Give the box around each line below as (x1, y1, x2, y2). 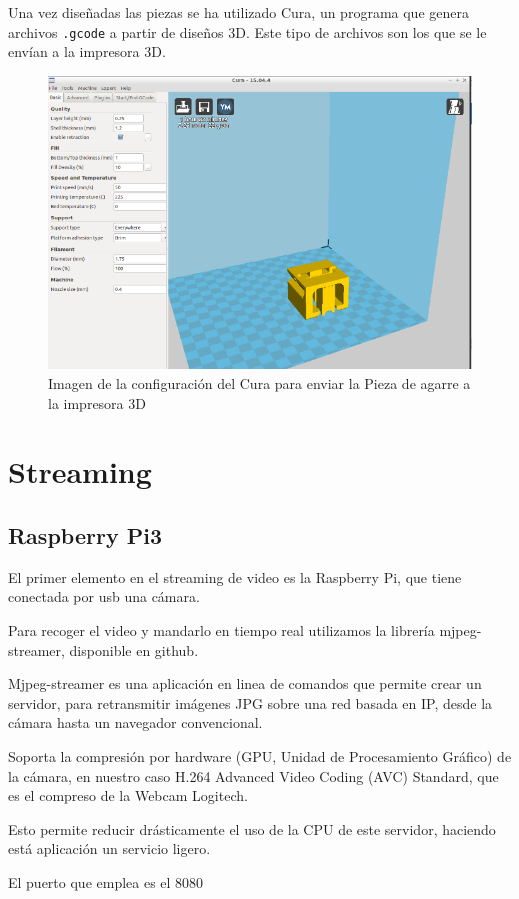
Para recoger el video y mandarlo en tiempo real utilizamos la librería (8, 619, 435, 640)
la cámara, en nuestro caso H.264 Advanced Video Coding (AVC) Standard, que (8, 765, 499, 786)
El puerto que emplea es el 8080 (8, 871, 204, 892)
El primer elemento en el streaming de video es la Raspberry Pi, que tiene (8, 566, 462, 587)
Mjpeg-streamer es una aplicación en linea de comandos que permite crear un (8, 673, 482, 694)
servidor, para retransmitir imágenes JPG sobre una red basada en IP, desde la (8, 692, 493, 713)
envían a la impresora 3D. (8, 41, 166, 62)
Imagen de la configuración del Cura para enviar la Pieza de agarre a (48, 373, 471, 394)
